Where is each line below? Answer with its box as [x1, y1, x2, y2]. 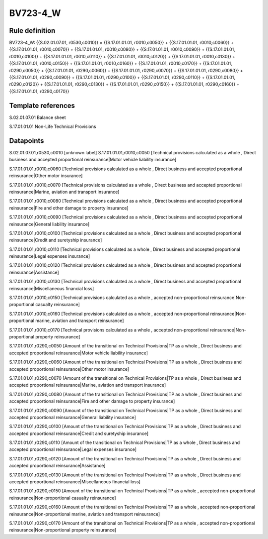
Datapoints [9, 136, 44, 145]
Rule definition [9, 26, 56, 35]
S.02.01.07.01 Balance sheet [9, 114, 66, 120]
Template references [9, 101, 75, 109]
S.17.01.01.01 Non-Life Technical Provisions [9, 123, 96, 129]
